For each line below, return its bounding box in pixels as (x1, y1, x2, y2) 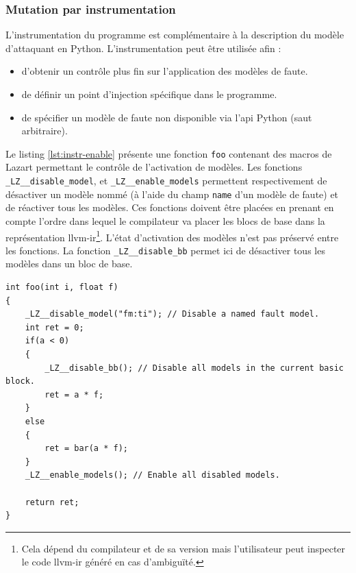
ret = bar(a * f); (44, 443, 128, 454)
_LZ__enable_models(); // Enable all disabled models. (25, 470, 280, 480)
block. (5, 376, 35, 387)
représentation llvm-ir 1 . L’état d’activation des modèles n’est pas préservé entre (5, 228, 339, 244)
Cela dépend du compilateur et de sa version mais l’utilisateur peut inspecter (21, 541, 346, 555)
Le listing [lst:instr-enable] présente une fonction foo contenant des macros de (5, 146, 332, 160)
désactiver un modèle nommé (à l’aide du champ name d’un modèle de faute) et (5, 186, 339, 201)
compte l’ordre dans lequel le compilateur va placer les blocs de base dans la (5, 213, 325, 228)
